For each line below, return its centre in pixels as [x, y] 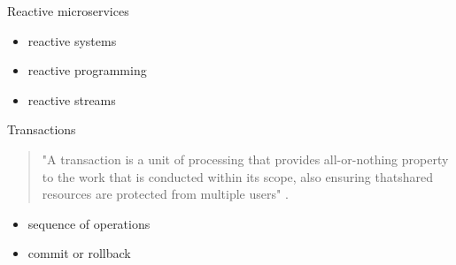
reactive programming [87, 70]
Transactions [42, 129]
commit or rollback [79, 253]
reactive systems [72, 40]
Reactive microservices [68, 11]
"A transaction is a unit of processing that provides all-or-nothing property [245, 159]
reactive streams [72, 99]
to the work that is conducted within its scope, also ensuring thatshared [237, 176]
